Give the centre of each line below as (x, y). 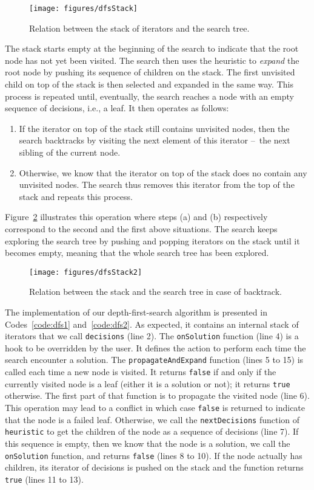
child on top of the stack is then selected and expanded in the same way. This (149, 84)
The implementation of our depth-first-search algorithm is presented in (136, 312)
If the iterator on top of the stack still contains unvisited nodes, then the (154, 128)
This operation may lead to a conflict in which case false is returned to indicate (155, 407)
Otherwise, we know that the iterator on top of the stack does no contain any (163, 172)
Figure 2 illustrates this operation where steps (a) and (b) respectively (136, 217)
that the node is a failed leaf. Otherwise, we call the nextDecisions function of (152, 419)
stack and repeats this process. (76, 196)
